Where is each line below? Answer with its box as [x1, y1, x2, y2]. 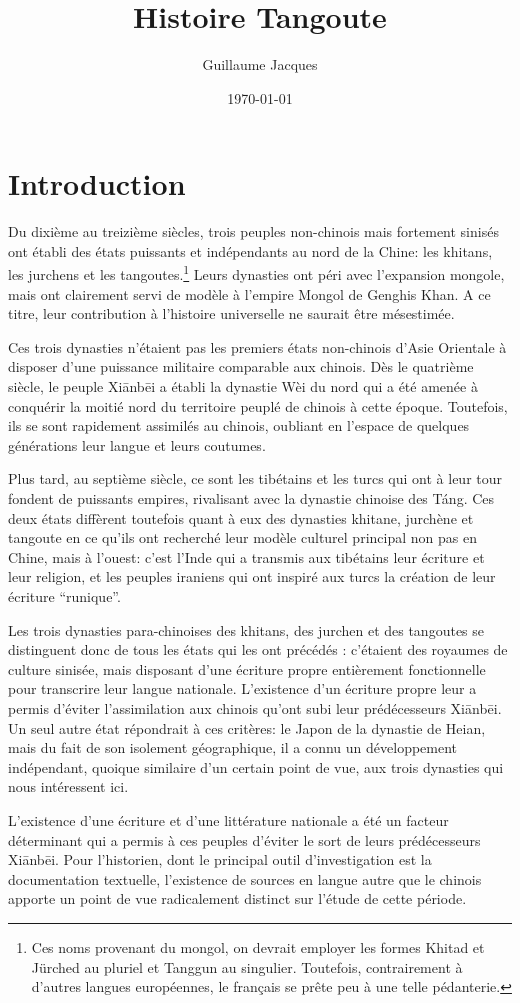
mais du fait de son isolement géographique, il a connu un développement [8, 737, 458, 758]
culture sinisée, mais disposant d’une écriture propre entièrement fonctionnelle [8, 658, 486, 679]
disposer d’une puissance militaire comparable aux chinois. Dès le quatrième [8, 356, 474, 377]
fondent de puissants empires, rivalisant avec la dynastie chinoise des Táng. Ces [8, 488, 495, 509]
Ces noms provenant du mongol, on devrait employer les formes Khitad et [31, 936, 485, 957]
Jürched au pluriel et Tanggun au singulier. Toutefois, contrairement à [31, 956, 463, 977]
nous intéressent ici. [8, 776, 129, 797]
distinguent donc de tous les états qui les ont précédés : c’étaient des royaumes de [8, 639, 508, 660]
